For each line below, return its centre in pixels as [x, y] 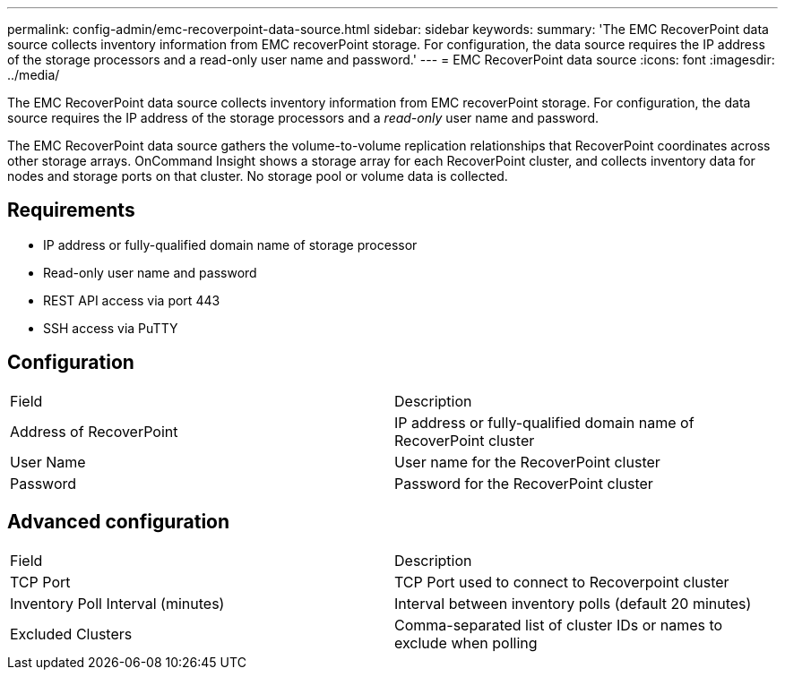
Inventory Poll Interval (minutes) [117, 603]
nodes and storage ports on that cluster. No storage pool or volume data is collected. [258, 176]
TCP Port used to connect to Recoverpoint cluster [562, 582]
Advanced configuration [119, 522]
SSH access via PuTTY [111, 328]
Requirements [71, 210]
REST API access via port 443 [132, 300]
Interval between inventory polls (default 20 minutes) [573, 603]
